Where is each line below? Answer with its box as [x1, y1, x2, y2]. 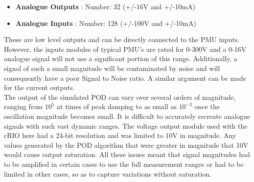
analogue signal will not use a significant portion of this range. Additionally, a [4, 53, 237, 64]
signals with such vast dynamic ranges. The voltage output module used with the [4, 120, 248, 131]
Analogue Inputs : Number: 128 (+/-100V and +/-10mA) [15, 18, 196, 28]
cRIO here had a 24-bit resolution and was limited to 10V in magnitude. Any [4, 130, 236, 140]
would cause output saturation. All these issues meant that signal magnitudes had [4, 149, 250, 159]
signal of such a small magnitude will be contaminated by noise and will [4, 63, 220, 73]
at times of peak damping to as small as [57, 101, 177, 112]
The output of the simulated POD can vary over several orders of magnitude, [4, 91, 236, 102]
